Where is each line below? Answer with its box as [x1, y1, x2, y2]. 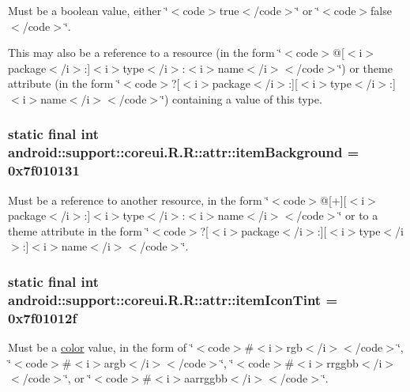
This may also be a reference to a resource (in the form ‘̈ [8, 44, 282, 61]
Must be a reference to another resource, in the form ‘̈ [8, 191, 269, 208]
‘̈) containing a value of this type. [161, 90, 322, 107]
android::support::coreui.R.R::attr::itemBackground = [8, 142, 359, 162]
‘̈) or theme [338, 59, 393, 76]
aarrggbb [184, 370, 228, 386]
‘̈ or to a [338, 207, 378, 224]
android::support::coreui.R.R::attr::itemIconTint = [8, 289, 338, 309]
